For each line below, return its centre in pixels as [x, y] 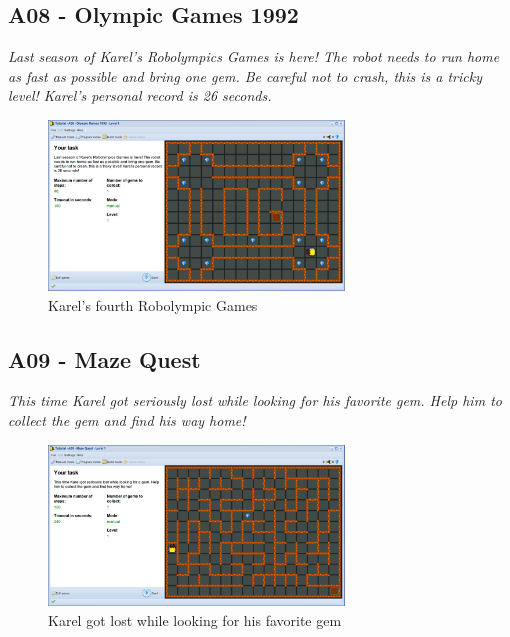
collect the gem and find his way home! [127, 419]
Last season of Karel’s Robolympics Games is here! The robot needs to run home [254, 56]
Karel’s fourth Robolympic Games [153, 304]
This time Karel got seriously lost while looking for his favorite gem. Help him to [255, 400]
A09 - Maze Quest [104, 358]
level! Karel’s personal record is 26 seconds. [140, 95]
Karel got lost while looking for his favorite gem [195, 619]
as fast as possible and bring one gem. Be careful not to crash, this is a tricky [245, 75]
